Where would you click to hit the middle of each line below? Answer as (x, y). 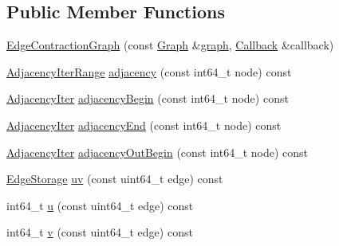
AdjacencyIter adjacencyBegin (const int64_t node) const (148, 98)
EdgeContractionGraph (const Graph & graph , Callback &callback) (170, 45)
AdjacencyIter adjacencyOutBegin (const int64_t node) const (158, 152)
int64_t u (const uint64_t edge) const (100, 205)
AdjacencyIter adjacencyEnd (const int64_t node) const (144, 125)
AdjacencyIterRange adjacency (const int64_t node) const (149, 71)
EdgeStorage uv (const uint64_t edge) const (115, 179)
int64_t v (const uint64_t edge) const (100, 232)
